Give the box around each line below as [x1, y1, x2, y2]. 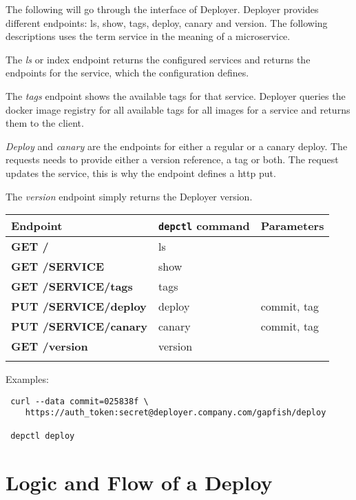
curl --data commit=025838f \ [10, 396, 149, 406]
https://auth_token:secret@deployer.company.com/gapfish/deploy [25, 408, 326, 418]
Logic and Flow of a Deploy [6, 468, 273, 496]
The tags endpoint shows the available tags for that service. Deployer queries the [6, 88, 346, 103]
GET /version [11, 338, 88, 355]
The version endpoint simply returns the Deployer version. [6, 189, 253, 203]
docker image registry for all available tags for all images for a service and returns [6, 102, 350, 116]
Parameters [260, 218, 324, 234]
